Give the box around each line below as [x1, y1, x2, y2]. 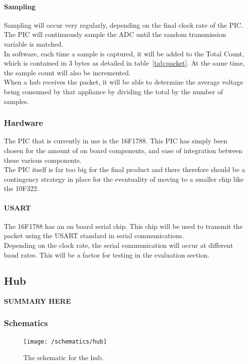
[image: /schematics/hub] [23, 338, 107, 346]
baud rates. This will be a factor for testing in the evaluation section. [4, 249, 210, 260]
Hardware [4, 117, 43, 129]
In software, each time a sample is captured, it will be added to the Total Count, [4, 48, 244, 58]
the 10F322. [4, 183, 39, 193]
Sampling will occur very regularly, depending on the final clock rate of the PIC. [4, 19, 243, 30]
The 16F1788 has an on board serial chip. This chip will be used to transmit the [4, 221, 243, 231]
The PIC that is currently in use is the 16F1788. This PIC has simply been [4, 136, 228, 146]
